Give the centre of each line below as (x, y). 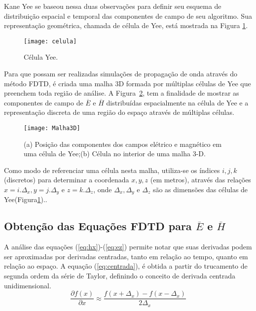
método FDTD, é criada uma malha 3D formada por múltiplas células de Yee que (128, 83)
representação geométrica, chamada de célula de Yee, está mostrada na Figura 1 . (126, 25)
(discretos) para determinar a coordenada (67, 180)
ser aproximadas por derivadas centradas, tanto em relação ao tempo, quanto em (126, 256)
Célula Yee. (41, 57)
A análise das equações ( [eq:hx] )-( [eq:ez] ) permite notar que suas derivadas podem (128, 247)
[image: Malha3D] (52, 128)
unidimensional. (28, 285)
